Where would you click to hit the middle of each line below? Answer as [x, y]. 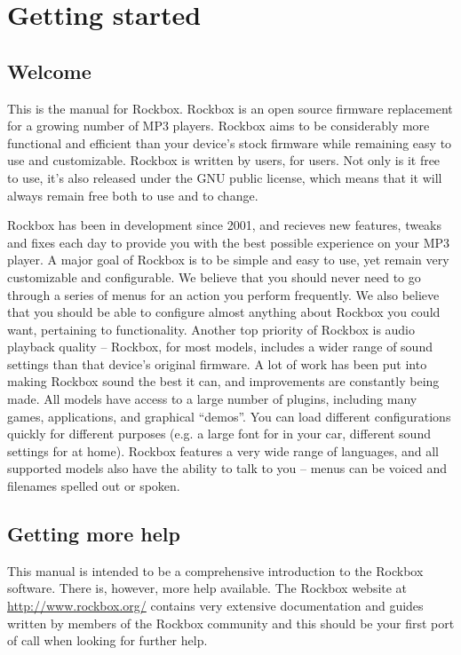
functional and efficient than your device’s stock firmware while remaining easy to [230, 142]
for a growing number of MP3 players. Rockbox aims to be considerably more [219, 126]
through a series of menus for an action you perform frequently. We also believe [223, 294]
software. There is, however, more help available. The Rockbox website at [207, 588]
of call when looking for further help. [107, 640]
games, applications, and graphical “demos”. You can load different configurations [229, 416]
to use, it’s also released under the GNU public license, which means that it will [225, 177]
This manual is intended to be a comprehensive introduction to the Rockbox [215, 570]
